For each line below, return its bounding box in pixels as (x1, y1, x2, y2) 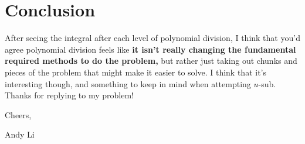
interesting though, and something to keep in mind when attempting (5, 77, 251, 90)
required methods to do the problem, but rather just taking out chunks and (5, 54, 297, 67)
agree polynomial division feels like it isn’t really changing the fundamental (5, 43, 296, 55)
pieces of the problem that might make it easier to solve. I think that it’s (5, 66, 267, 78)
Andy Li (5, 128, 35, 140)
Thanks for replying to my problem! (5, 89, 134, 101)
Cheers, (5, 108, 32, 121)
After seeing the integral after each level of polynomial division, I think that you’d (5, 32, 300, 44)
